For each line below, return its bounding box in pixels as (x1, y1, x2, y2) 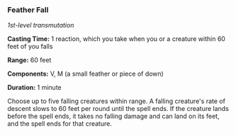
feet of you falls (7, 42, 53, 51)
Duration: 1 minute (7, 83, 62, 92)
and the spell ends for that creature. (7, 119, 112, 128)
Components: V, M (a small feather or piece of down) (7, 69, 164, 78)
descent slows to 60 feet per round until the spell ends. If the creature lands (7, 105, 229, 113)
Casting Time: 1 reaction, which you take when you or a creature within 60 (7, 35, 225, 43)
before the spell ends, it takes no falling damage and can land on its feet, (7, 112, 220, 121)
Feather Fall (7, 5, 49, 15)
